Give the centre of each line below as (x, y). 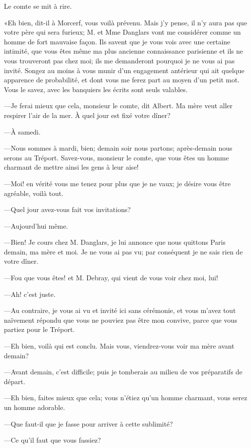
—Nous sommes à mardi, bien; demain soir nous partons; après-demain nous (118, 148)
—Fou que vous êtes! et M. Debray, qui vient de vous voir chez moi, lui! (111, 278)
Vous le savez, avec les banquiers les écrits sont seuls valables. (96, 89)
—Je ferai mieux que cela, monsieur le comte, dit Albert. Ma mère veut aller (118, 106)
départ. (15, 381)
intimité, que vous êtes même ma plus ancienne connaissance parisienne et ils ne (124, 51)
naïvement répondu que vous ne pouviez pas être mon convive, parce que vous (121, 320)
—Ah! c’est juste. (30, 294)
